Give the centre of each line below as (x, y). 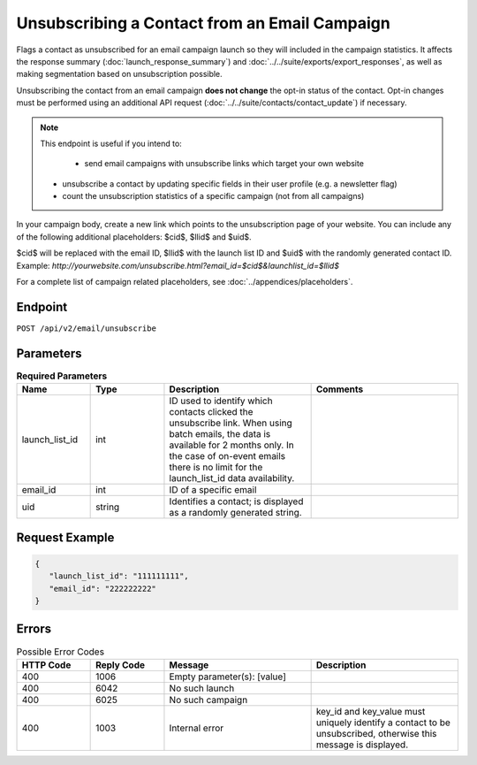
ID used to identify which (221, 401)
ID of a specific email (213, 490)
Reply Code (121, 665)
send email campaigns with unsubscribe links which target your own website (224, 164)
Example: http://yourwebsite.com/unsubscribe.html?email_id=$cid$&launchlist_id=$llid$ (178, 265)
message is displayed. (362, 745)
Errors (34, 629)
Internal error (197, 728)
